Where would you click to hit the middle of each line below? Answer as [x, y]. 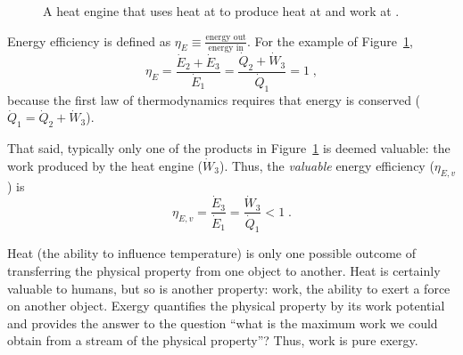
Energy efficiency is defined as [89, 40]
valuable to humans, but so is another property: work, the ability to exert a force [229, 288]
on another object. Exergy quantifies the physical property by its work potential [226, 306]
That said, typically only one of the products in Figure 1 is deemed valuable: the [229, 148]
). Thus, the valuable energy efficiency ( [327, 165]
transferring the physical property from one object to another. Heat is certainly [224, 270]
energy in [226, 48]
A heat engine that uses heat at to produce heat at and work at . [221, 11]
